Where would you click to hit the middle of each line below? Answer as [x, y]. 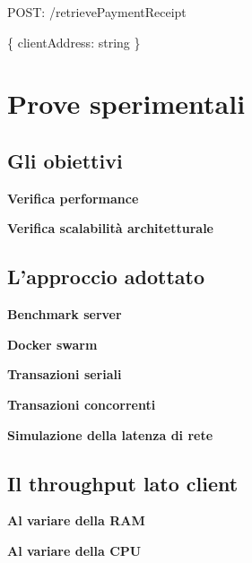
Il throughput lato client [123, 483]
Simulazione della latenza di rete [110, 434]
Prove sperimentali [126, 104]
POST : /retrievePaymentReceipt [97, 12]
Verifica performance [73, 198]
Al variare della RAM [76, 520]
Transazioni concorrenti [82, 404]
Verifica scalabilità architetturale [110, 228]
